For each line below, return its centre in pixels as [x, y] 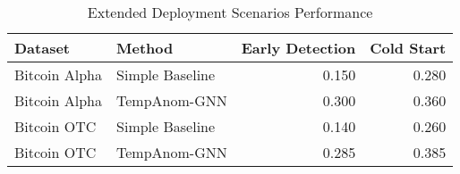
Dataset [43, 48]
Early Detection [298, 48]
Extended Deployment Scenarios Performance [230, 12]
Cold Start [408, 48]
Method [145, 48]
